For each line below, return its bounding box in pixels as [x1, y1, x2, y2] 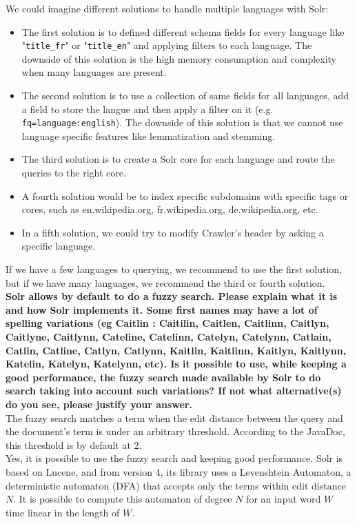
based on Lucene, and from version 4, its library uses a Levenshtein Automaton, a [6, 464, 351, 478]
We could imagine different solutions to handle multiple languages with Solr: [6, 1, 329, 15]
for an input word [246, 492, 321, 506]
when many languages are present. [21, 65, 167, 79]
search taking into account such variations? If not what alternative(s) [6, 383, 342, 398]
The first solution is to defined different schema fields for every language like [21, 24, 345, 39]
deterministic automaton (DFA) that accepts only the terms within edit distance [6, 478, 346, 492]
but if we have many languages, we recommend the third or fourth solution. [6, 275, 325, 290]
